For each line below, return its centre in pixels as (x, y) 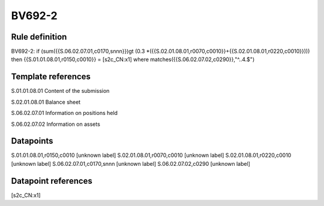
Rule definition (39, 37)
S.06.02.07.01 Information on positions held (64, 113)
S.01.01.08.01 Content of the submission (60, 91)
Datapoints (32, 141)
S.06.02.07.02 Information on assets (55, 124)
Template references (51, 77)
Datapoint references (52, 181)
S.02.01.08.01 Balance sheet (46, 102)
